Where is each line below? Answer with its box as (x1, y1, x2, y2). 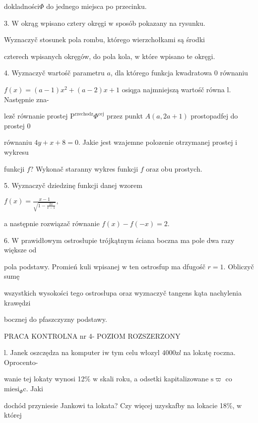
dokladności (4, 1, 40, 11)
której (4, 410, 22, 420)
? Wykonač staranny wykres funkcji (30, 163, 138, 174)
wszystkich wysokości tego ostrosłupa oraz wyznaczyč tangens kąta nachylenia (4, 287, 242, 298)
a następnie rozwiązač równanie (4, 218, 100, 228)
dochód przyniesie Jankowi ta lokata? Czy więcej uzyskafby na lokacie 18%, (4, 400, 235, 410)
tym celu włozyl (111, 347, 160, 358)
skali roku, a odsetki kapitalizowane (100, 373, 209, 384)
